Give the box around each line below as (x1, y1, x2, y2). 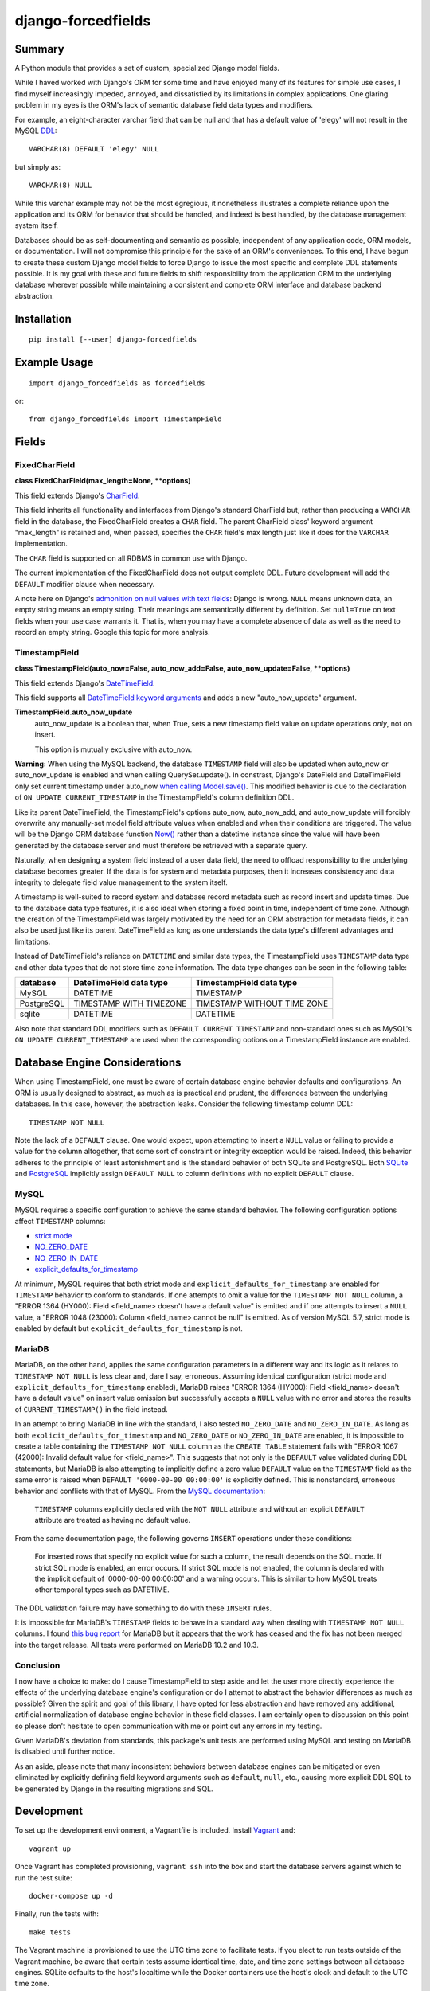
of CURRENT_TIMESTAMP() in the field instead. (14, 1404, 169, 1414)
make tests (29, 1927, 72, 1937)
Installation (14, 311, 72, 326)
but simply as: (14, 162, 61, 171)
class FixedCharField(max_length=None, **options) (14, 476, 191, 486)
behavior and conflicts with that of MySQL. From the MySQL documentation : (14, 1486, 266, 1496)
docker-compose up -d (29, 1891, 113, 1900)
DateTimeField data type (72, 977, 169, 988)
